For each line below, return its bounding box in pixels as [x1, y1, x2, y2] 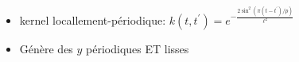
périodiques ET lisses [86, 40, 189, 56]
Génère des [19, 40, 73, 56]
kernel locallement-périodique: [19, 11, 166, 28]
